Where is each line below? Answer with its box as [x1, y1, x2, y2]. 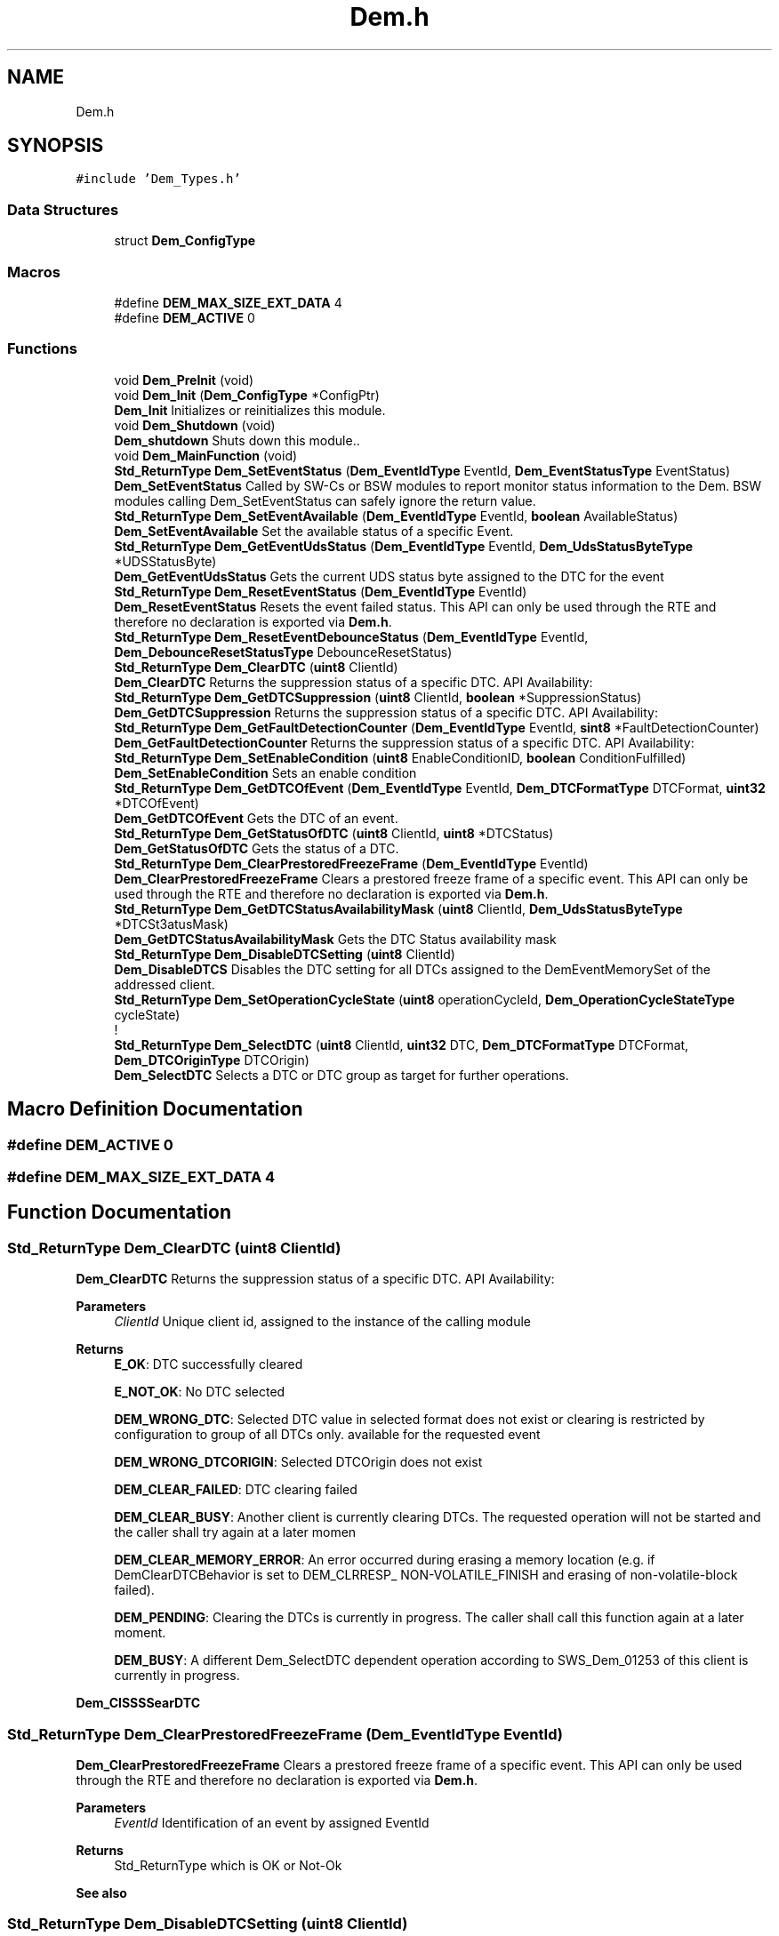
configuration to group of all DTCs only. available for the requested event [114, 1427, 541, 1443]
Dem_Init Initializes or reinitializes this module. [114, 402, 386, 418]
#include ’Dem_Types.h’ [76, 172, 241, 187]
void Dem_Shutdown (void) [114, 417, 276, 433]
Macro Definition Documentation [7, 1098, 303, 1121]
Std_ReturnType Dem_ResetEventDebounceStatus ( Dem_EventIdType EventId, [114, 628, 589, 644]
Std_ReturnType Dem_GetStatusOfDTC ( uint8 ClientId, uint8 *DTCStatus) [114, 825, 554, 841]
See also [76, 1884, 127, 1900]
